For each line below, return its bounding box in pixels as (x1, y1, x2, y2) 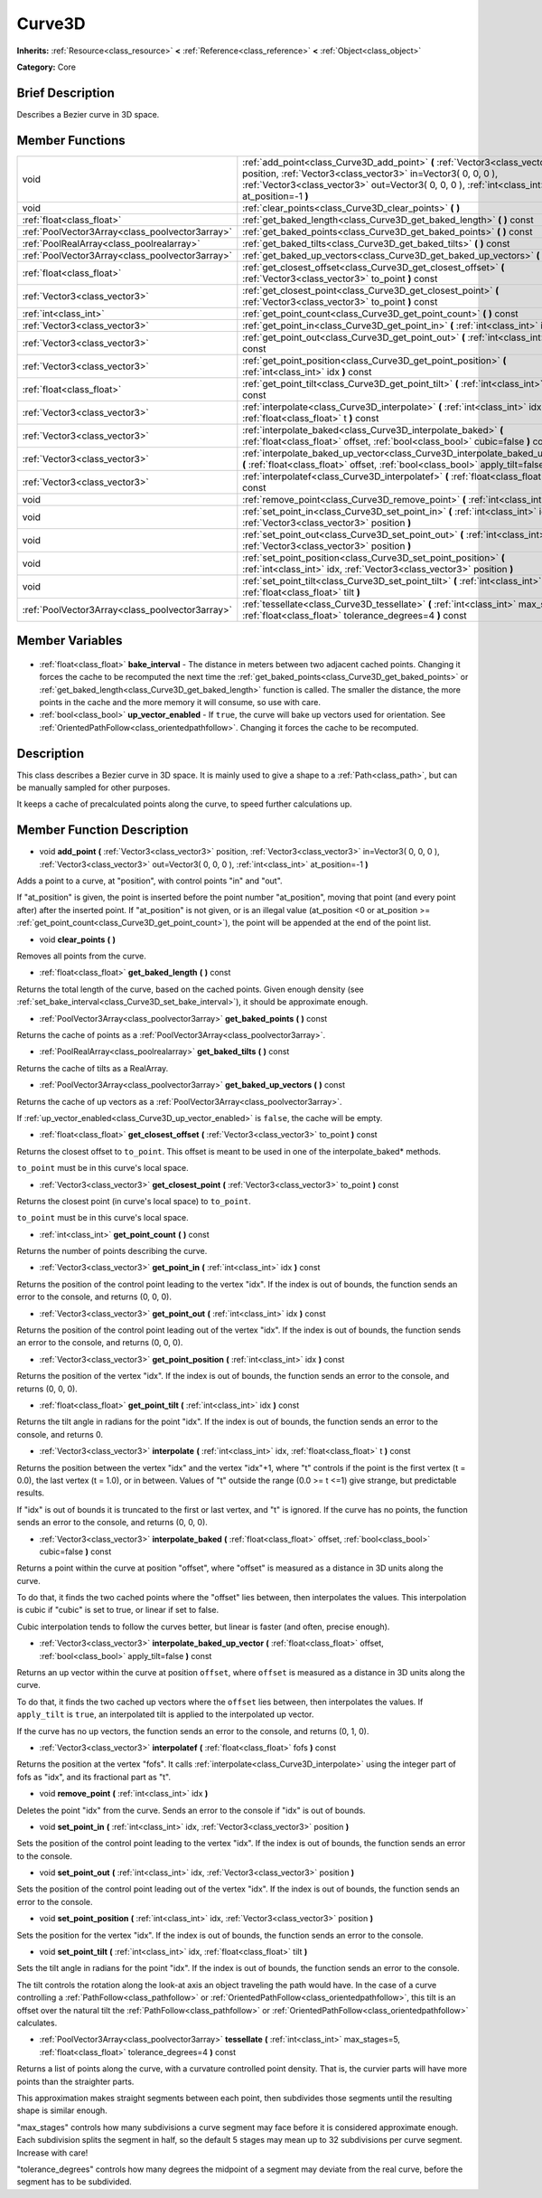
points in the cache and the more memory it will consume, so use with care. (39, 696, 321, 707)
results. (16, 1487, 45, 1498)
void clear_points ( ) (39, 934, 117, 945)
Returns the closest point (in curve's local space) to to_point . (16, 1195, 252, 1206)
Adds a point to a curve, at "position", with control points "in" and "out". (16, 875, 284, 886)
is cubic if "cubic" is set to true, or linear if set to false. (16, 1605, 220, 1616)
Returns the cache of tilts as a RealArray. (16, 1062, 169, 1073)
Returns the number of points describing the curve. (16, 1246, 208, 1257)
